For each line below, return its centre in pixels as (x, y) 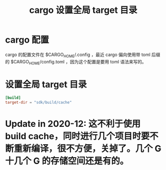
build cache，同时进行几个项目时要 (78, 136)
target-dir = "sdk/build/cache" (38, 103)
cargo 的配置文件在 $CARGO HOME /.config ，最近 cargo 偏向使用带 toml (78, 55)
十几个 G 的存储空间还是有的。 (67, 161)
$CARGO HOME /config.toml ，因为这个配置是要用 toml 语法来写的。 (79, 62)
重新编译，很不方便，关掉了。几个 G (88, 149)
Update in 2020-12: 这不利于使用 (73, 124)
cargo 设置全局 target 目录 (83, 10)
